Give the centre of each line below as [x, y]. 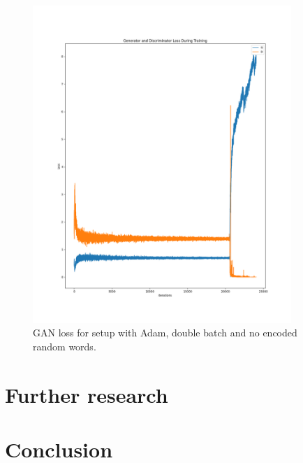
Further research [87, 394]
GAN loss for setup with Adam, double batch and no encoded [165, 333]
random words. [65, 346]
